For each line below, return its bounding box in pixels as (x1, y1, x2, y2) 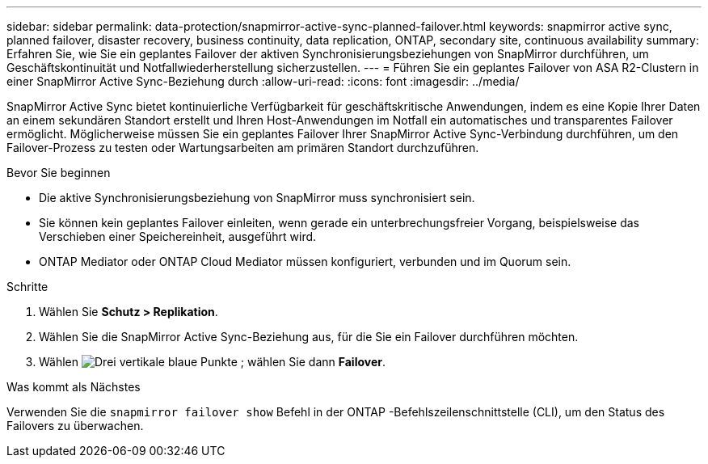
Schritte (6, 280, 48, 293)
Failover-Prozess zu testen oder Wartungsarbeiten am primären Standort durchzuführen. (6, 141, 479, 154)
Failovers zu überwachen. (6, 419, 144, 432)
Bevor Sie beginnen (6, 166, 111, 179)
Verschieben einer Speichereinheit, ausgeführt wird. (39, 230, 317, 243)
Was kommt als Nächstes (6, 380, 141, 394)
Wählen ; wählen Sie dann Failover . (39, 355, 386, 369)
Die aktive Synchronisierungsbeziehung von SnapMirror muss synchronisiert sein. (39, 191, 475, 205)
